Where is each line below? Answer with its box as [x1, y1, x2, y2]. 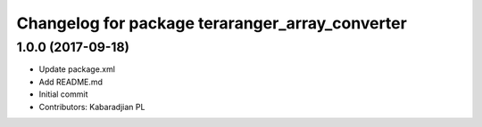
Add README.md [38, 76, 103, 87]
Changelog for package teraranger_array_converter [16, 13, 408, 33]
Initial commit [38, 89, 88, 99]
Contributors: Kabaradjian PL [38, 101, 145, 112]
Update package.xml [38, 64, 116, 75]
